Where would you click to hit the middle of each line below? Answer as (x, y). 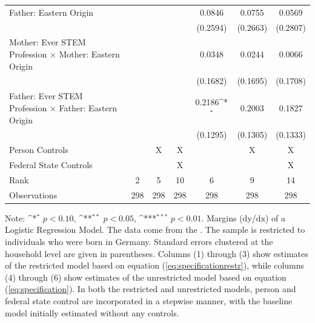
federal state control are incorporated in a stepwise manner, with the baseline (149, 300)
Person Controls (39, 150)
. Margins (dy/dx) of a (244, 217)
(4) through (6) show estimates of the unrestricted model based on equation (146, 277)
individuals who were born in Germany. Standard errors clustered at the (139, 241)
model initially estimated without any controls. (92, 312)
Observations (33, 194)
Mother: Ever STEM (48, 42)
